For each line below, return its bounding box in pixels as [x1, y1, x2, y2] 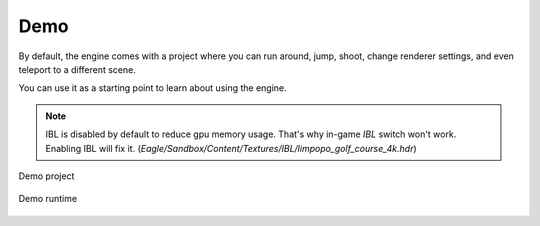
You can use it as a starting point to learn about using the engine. [18, 82, 287, 94]
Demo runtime [18, 193, 78, 205]
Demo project [18, 170, 75, 182]
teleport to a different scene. [18, 63, 137, 75]
